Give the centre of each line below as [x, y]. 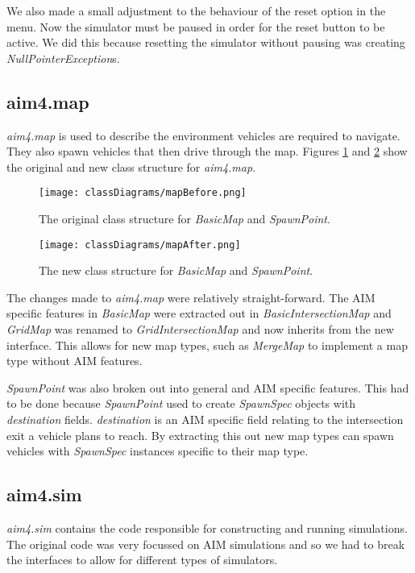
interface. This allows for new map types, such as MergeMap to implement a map [207, 345]
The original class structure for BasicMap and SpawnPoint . [185, 219]
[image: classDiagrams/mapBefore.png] [143, 193]
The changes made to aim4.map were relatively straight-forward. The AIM [191, 297]
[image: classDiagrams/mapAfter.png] [140, 245]
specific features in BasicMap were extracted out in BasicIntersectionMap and [199, 313]
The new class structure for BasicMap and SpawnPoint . [176, 270]
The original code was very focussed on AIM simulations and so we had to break [206, 544]
